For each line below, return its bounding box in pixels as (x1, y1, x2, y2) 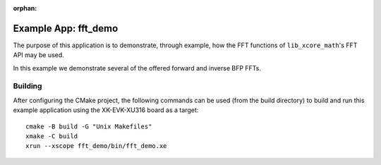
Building (13, 81, 42, 91)
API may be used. (13, 51, 65, 59)
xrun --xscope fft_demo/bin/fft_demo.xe (25, 142, 167, 150)
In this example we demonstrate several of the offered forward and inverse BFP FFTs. (13, 63, 261, 72)
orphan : (13, 4, 37, 12)
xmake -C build (25, 133, 78, 140)
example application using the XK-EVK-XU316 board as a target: (13, 106, 199, 114)
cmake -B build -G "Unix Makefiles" (25, 122, 152, 130)
